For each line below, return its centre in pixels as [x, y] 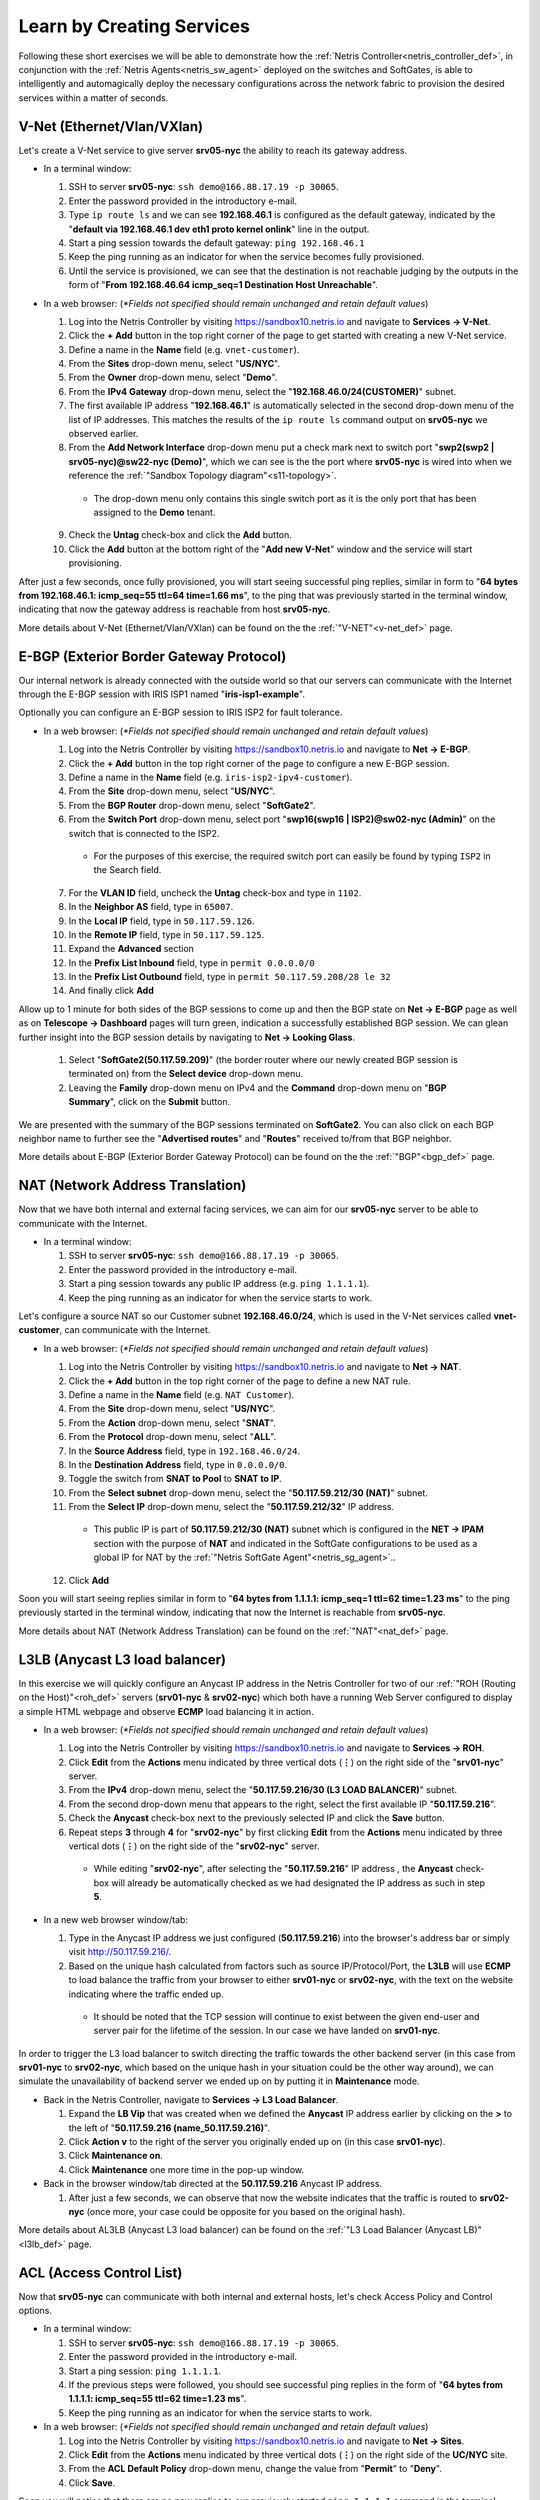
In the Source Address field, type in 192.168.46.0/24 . [184, 1451]
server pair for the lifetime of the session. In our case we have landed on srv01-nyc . [267, 2031]
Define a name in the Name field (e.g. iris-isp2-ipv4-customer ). [210, 777]
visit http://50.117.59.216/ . [120, 1952]
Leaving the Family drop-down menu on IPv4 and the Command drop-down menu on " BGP [257, 1087]
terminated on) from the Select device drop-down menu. [186, 1074]
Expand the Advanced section [131, 949]
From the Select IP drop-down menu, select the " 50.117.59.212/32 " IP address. [231, 1507]
